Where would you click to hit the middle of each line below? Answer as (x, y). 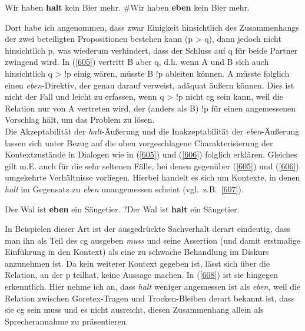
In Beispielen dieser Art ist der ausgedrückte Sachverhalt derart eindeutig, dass (148, 229)
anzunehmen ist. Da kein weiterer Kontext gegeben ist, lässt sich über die (137, 263)
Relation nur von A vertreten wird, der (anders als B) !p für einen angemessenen (150, 108)
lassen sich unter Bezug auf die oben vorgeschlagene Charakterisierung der (139, 142)
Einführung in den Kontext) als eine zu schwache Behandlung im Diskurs (137, 252)
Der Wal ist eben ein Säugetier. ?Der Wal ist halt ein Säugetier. (122, 209)
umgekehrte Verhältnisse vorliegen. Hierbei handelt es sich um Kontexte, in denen (152, 177)
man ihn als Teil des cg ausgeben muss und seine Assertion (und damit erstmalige (152, 240)
